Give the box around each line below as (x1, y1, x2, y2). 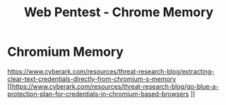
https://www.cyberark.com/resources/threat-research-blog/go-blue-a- (11, 82, 219, 90)
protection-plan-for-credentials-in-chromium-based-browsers (7, 89, 189, 98)
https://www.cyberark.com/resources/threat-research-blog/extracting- (7, 67, 215, 75)
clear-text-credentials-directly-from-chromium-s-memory (7, 75, 177, 83)
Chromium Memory (7, 44, 124, 60)
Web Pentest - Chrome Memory (23, 4, 214, 20)
